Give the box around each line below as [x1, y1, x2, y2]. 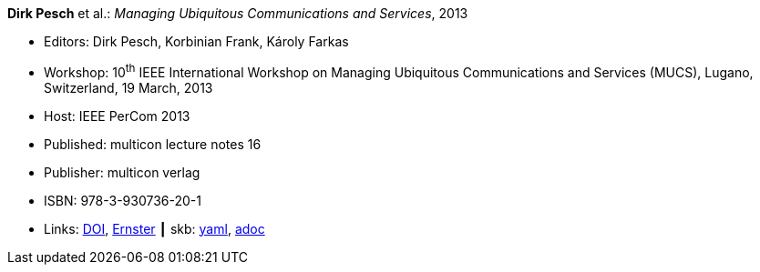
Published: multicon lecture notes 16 [44, 136, 262, 152]
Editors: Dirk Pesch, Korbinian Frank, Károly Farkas [44, 34, 349, 49]
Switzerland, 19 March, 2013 [44, 79, 213, 96]
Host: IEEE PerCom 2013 [44, 107, 190, 124]
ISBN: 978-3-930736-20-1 [44, 192, 201, 208]
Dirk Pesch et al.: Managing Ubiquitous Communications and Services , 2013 [7, 5, 468, 21]
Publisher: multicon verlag [44, 164, 200, 180]
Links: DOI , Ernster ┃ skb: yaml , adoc [44, 220, 265, 237]
